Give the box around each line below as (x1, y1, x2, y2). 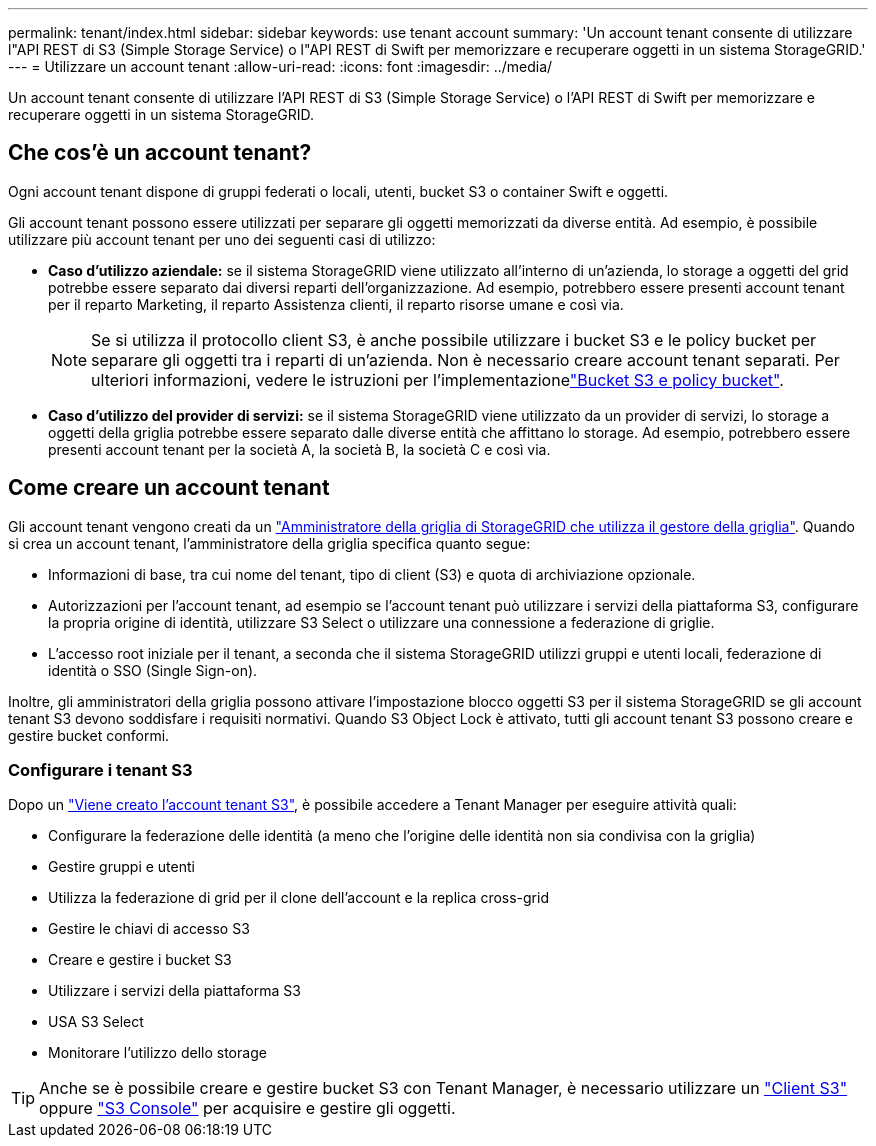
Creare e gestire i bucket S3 (48, 951, 232, 969)
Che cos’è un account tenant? (8, 140, 312, 166)
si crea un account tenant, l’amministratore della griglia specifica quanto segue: (8, 534, 531, 552)
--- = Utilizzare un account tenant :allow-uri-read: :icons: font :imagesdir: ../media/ (8, 58, 553, 75)
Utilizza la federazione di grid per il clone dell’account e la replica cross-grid (48, 889, 549, 907)
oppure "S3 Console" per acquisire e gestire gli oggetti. (39, 1098, 456, 1119)
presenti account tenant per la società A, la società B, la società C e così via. (48, 440, 551, 458)
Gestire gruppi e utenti (48, 858, 195, 876)
